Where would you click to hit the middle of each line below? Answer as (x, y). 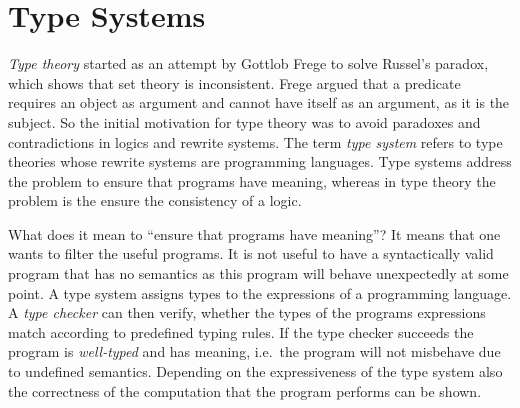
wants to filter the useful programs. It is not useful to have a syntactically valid (251, 253)
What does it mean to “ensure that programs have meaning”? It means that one (254, 233)
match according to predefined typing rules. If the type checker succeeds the (241, 331)
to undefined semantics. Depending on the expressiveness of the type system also (255, 371)
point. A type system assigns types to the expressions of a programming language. (260, 292)
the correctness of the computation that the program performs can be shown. (245, 390)
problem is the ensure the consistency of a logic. (155, 200)
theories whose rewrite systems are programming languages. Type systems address (260, 161)
